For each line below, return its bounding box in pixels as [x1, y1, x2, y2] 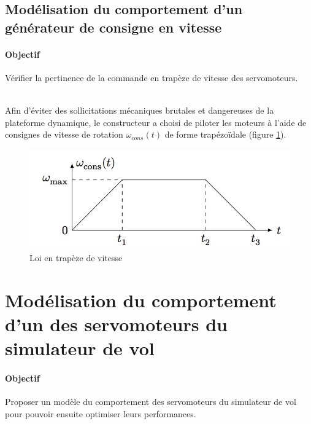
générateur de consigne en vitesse [5, 17, 222, 36]
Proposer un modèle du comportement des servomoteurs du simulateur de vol [5, 395, 296, 408]
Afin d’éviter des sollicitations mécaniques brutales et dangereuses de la [5, 104, 274, 117]
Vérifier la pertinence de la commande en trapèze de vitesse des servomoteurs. [5, 71, 298, 84]
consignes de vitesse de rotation [5, 128, 123, 141]
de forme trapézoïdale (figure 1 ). [164, 128, 286, 141]
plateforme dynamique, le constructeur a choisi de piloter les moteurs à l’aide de [5, 116, 307, 128]
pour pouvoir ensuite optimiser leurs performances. [5, 407, 196, 420]
